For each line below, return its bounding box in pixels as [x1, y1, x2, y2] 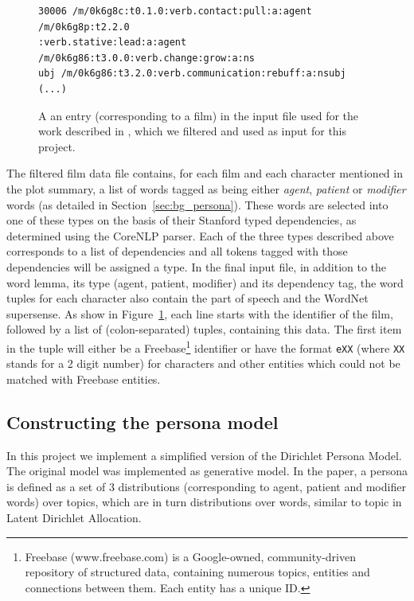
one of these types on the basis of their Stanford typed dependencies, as [6, 212, 357, 228]
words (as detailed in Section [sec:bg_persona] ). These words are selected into [6, 196, 389, 213]
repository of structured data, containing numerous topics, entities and [25, 564, 370, 580]
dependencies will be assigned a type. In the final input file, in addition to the [6, 258, 387, 275]
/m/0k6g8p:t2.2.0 [38, 21, 130, 33]
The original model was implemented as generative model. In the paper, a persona [6, 462, 408, 479]
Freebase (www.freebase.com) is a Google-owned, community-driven [25, 548, 356, 564]
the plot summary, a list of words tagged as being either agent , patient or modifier [6, 180, 406, 197]
